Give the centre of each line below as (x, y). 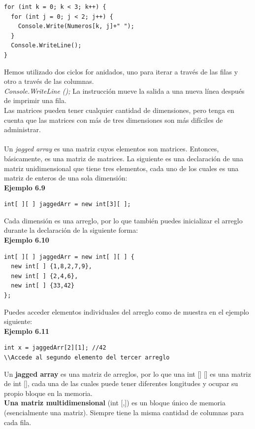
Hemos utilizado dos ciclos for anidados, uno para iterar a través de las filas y (121, 71)
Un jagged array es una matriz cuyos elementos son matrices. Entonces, (112, 149)
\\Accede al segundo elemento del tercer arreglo (87, 357)
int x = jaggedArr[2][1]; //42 (55, 348)
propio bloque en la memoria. (48, 393)
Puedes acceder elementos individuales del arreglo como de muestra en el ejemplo (127, 311)
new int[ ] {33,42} (43, 286)
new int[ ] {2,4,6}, (45, 276)
